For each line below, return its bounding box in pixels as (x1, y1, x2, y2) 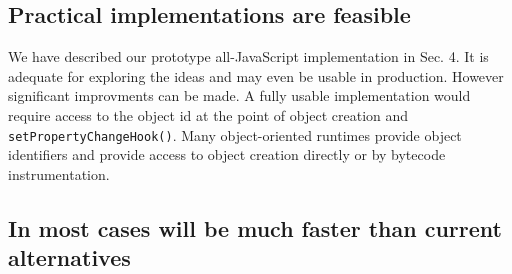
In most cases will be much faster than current (8, 212, 502, 243)
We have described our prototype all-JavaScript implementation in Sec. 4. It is (8, 46, 489, 67)
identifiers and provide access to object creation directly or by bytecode (8, 144, 446, 165)
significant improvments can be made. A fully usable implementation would (8, 85, 471, 106)
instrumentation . (8, 163, 110, 184)
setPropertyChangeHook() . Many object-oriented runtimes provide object (8, 124, 462, 145)
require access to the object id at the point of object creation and (8, 104, 409, 125)
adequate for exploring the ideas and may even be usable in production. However (8, 65, 504, 86)
